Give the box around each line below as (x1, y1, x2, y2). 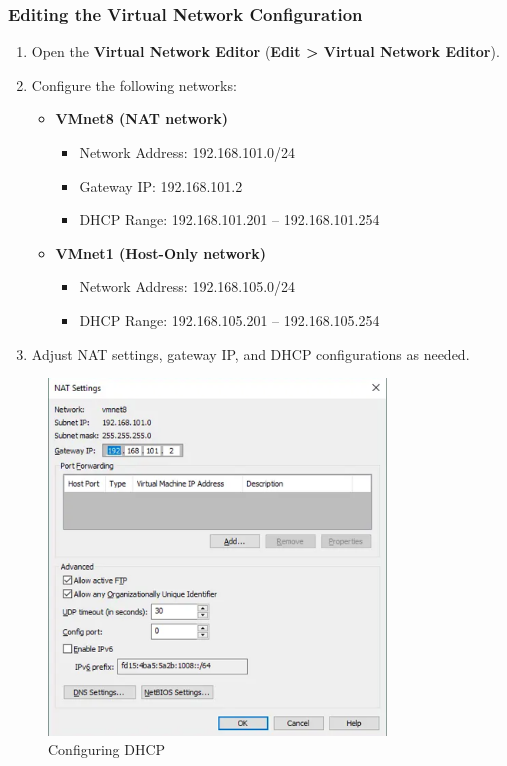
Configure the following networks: (31, 74, 237, 95)
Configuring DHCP (48, 739, 166, 760)
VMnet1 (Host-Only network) (55, 242, 267, 263)
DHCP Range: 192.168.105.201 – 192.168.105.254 (79, 309, 380, 330)
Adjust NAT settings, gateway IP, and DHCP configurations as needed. (31, 343, 470, 364)
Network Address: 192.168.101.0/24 (79, 142, 296, 162)
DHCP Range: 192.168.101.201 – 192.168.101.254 (79, 209, 380, 230)
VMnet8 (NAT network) (55, 108, 229, 129)
